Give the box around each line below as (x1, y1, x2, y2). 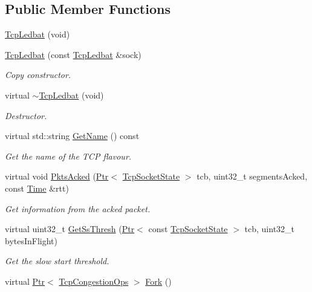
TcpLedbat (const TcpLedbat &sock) (5, 48, 141, 60)
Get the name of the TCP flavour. (5, 149, 132, 162)
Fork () (145, 274, 172, 287)
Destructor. (5, 109, 47, 122)
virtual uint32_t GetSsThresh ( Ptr (5, 222, 135, 235)
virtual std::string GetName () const (5, 129, 140, 142)
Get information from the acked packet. (5, 202, 151, 215)
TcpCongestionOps (59, 274, 129, 287)
